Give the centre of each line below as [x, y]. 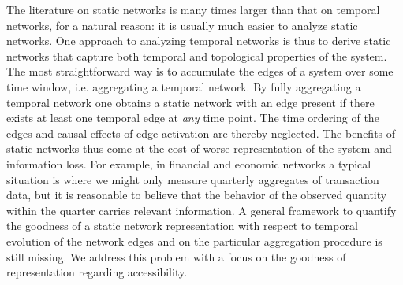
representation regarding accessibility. [97, 272]
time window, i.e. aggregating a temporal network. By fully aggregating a [184, 86]
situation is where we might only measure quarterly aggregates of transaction [193, 179]
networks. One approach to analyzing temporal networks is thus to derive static [199, 41]
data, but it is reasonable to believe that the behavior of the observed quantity [197, 195]
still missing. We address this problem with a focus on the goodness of [176, 256]
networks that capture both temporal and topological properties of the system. [197, 56]
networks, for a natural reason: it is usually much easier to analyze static [182, 25]
